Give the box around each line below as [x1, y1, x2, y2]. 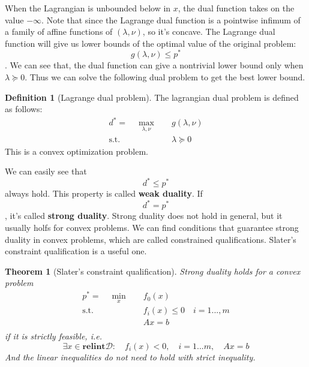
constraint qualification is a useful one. [5, 245, 147, 257]
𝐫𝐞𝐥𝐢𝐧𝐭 [82, 342, 106, 351]
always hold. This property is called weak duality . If [5, 187, 203, 200]
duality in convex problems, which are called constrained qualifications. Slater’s [5, 233, 296, 245]
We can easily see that [5, 165, 87, 178]
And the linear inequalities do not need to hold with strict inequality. [5, 350, 256, 363]
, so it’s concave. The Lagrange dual [142, 25, 275, 38]
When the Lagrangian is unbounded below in [5, 2, 171, 14]
